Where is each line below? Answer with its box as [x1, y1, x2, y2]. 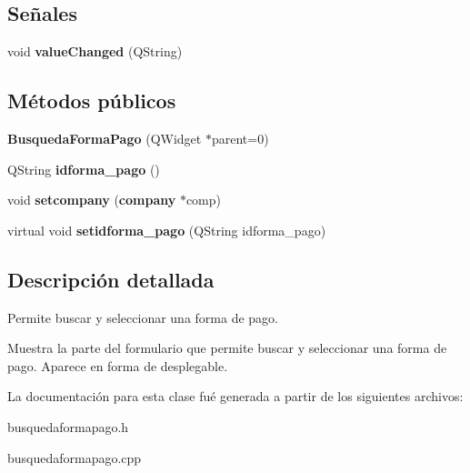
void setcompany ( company [7, 190, 176, 209]
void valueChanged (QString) [7, 42, 183, 61]
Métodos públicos [7, 86, 176, 115]
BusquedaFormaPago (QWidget [7, 129, 202, 147]
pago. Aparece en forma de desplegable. [7, 356, 228, 375]
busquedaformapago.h [7, 417, 129, 436]
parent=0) [211, 129, 269, 147]
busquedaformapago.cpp [7, 448, 142, 467]
